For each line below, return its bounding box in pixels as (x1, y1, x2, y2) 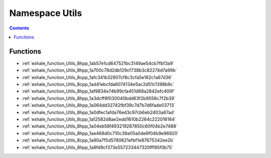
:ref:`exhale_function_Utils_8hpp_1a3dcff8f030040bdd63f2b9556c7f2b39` (22, 95, 176, 101)
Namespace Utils (9, 7, 82, 18)
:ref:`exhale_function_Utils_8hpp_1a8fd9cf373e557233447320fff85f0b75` (22, 144, 173, 150)
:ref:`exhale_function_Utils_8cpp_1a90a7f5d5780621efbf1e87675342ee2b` (22, 137, 175, 143)
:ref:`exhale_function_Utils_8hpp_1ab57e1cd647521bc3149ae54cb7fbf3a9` (22, 60, 175, 66)
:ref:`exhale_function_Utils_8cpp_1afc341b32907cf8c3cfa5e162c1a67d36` (22, 74, 173, 80)
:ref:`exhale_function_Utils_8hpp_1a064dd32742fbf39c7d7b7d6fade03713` (22, 102, 176, 108)
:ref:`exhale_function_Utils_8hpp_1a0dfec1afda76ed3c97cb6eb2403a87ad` (22, 109, 175, 115)
